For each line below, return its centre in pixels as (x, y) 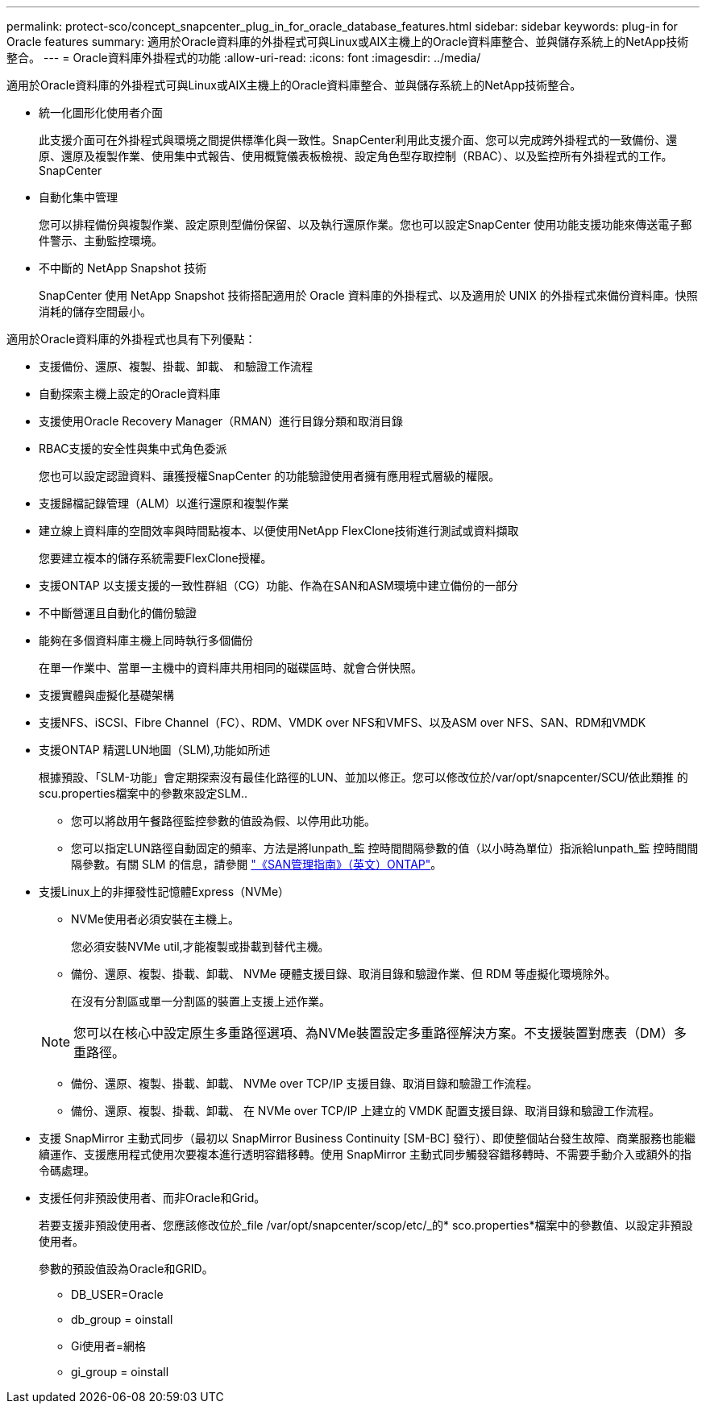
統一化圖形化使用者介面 (101, 112)
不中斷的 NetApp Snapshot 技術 (123, 268)
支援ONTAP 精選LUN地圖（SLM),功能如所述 (155, 750)
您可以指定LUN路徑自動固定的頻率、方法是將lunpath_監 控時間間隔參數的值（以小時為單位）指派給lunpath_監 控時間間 (385, 848)
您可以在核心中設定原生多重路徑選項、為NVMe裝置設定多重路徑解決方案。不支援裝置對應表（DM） (374, 1033)
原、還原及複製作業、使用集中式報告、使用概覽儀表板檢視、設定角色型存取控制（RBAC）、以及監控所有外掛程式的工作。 (356, 156)
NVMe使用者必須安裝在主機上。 (156, 919)
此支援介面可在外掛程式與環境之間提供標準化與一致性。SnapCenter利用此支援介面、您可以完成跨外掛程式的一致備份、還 (358, 140)
